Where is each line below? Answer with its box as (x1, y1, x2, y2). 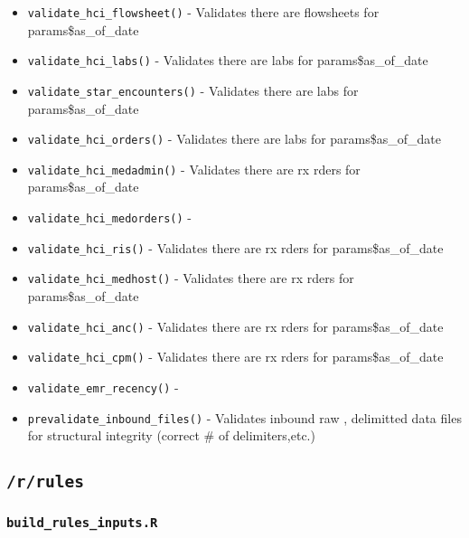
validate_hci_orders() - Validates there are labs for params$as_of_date (27, 129, 442, 148)
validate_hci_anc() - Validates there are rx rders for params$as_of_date (27, 316, 444, 335)
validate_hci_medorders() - (27, 208, 192, 227)
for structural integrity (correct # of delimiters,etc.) (27, 426, 315, 445)
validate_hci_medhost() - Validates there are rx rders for (27, 269, 354, 288)
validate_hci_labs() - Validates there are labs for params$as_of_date (27, 51, 428, 70)
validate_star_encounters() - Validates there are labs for (27, 80, 359, 99)
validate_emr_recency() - (27, 377, 179, 396)
